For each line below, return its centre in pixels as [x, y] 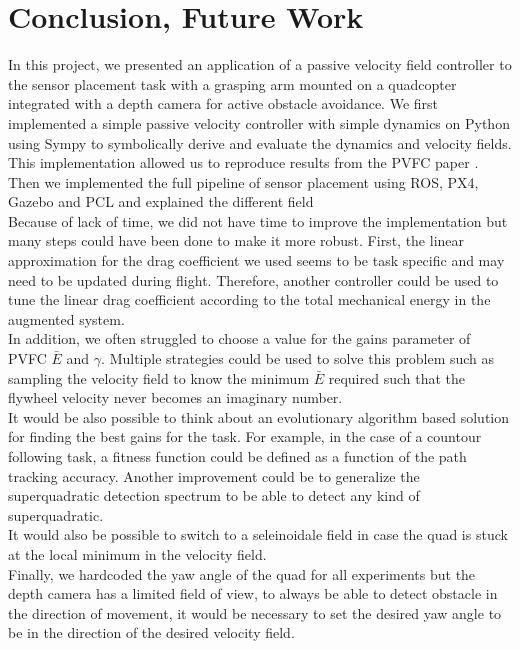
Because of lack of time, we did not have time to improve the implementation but [258, 220]
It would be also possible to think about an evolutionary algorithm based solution [259, 416]
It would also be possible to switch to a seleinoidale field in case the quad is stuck [258, 534]
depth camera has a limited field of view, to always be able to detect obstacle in [253, 593]
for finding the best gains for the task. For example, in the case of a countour [245, 436]
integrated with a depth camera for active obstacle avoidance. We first [223, 103]
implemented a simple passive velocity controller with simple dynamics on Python [259, 122]
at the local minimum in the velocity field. [137, 553]
